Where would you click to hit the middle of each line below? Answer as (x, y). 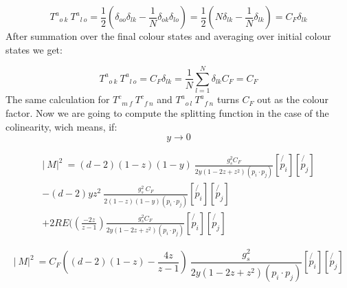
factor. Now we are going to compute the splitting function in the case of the (167, 112)
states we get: (34, 49)
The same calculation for (58, 99)
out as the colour (293, 99)
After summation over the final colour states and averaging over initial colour (168, 36)
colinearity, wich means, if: (61, 126)
